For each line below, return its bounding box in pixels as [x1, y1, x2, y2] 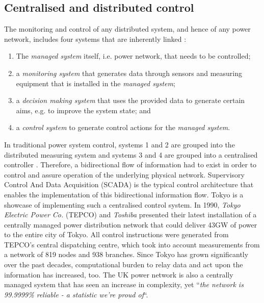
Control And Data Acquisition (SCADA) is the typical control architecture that [4, 179, 254, 190]
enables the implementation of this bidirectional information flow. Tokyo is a [4, 189, 244, 199]
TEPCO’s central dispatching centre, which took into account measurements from [4, 239, 260, 249]
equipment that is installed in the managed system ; [16, 78, 175, 88]
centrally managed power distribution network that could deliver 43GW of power [4, 219, 257, 230]
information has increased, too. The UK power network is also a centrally [4, 269, 233, 280]
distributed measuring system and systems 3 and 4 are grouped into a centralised [4, 149, 258, 160]
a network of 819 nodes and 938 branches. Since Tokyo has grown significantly [4, 249, 249, 260]
